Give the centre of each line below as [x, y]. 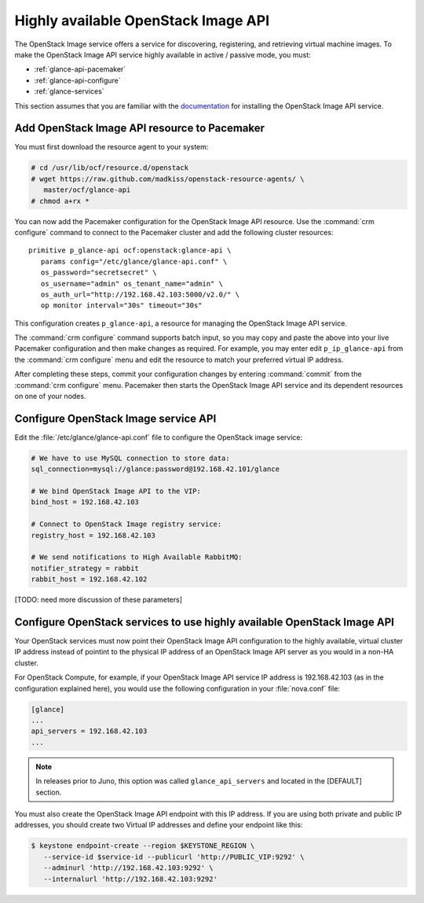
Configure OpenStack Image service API [115, 418]
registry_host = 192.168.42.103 [93, 535]
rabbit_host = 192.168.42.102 [89, 579]
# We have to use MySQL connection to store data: [131, 458]
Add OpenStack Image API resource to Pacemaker [140, 129]
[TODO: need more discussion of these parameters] [99, 600]
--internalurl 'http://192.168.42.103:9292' [130, 879]
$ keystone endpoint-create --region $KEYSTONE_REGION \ [143, 846]
